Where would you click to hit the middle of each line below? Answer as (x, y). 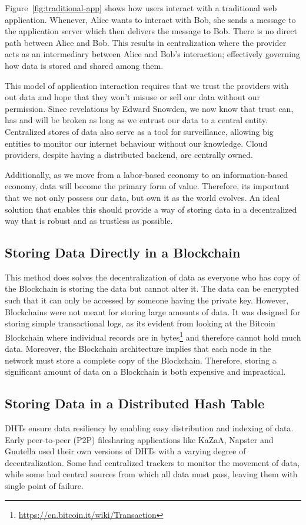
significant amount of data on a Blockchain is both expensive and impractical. (145, 372)
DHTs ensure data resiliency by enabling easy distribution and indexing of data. (149, 428)
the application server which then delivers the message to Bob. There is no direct (151, 31)
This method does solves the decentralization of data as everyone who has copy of (152, 277)
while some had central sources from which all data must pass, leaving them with (151, 474)
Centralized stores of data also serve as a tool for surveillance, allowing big (139, 131)
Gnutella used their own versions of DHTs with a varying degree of (125, 451)
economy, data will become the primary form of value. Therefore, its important (147, 186)
